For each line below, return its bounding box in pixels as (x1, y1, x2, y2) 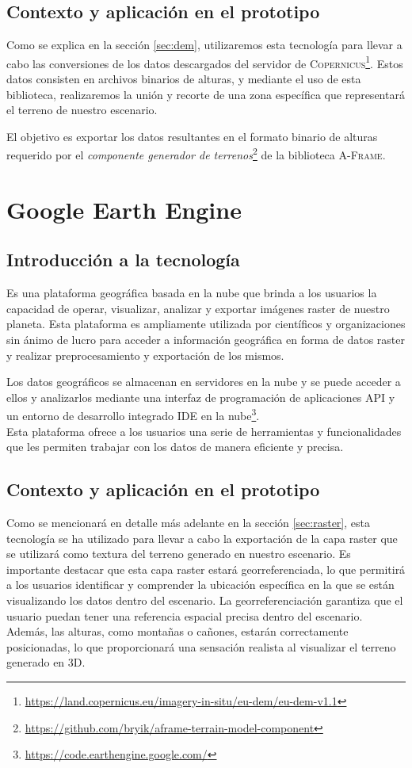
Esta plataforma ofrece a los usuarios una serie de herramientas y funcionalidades (6, 422, 402, 439)
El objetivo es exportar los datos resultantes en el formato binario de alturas (6, 128, 378, 144)
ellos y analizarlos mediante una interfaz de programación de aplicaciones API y (6, 388, 395, 405)
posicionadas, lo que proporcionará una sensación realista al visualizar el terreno (6, 638, 396, 655)
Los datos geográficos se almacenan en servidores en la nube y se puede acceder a (6, 373, 401, 390)
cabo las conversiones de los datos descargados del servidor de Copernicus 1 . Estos (6, 52, 403, 71)
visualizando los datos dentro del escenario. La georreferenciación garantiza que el (6, 592, 403, 609)
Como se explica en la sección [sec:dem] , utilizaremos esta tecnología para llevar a (6, 36, 402, 53)
